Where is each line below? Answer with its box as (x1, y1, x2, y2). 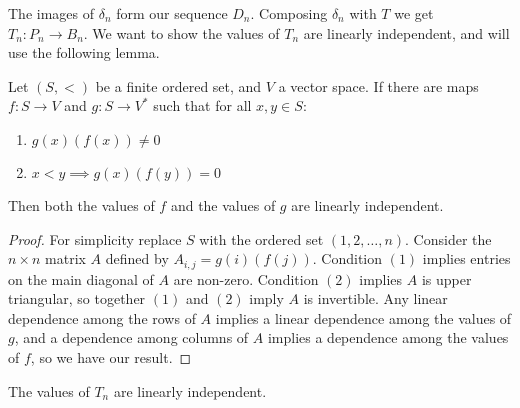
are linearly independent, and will (303, 22, 510, 43)
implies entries (422, 248, 511, 269)
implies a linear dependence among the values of (215, 307, 512, 328)
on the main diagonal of (8, 268, 154, 289)
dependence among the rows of (8, 307, 196, 328)
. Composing (250, 3, 328, 23)
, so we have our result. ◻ (30, 346, 192, 367)
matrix (45, 248, 86, 269)
